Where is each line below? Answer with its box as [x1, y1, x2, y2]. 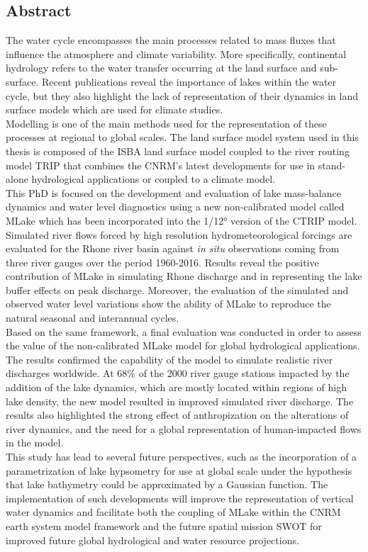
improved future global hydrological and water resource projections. [6, 532, 299, 547]
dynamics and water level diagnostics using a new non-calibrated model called [6, 199, 345, 214]
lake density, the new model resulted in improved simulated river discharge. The [6, 393, 354, 408]
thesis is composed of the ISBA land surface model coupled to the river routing [6, 143, 350, 158]
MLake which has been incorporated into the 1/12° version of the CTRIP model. [6, 213, 357, 227]
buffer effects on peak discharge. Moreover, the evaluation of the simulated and [6, 282, 349, 297]
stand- [318, 157, 345, 172]
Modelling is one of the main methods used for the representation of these [6, 116, 327, 130]
